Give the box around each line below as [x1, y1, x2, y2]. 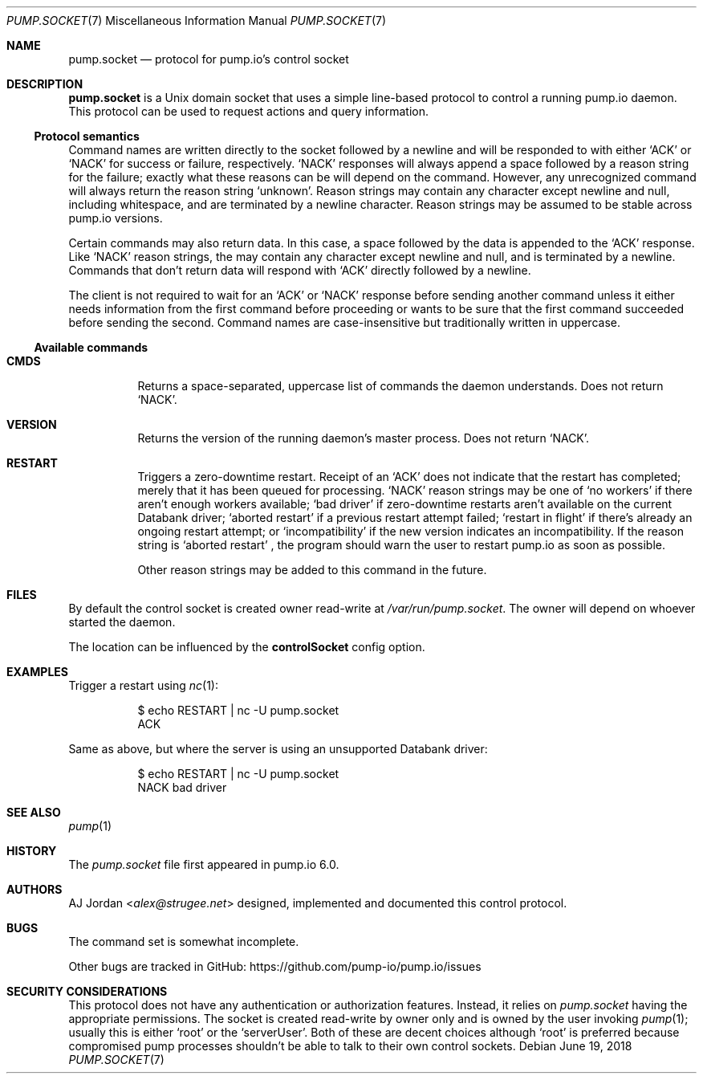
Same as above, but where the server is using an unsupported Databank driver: [68, 742, 488, 756]
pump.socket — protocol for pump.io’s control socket [68, 52, 349, 66]
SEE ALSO [6, 805, 61, 819]
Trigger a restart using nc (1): [68, 679, 218, 692]
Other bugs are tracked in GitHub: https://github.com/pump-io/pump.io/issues [68, 960, 482, 973]
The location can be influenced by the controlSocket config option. [68, 640, 425, 654]
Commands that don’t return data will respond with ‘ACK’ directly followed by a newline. [68, 263, 531, 277]
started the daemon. [68, 615, 176, 629]
